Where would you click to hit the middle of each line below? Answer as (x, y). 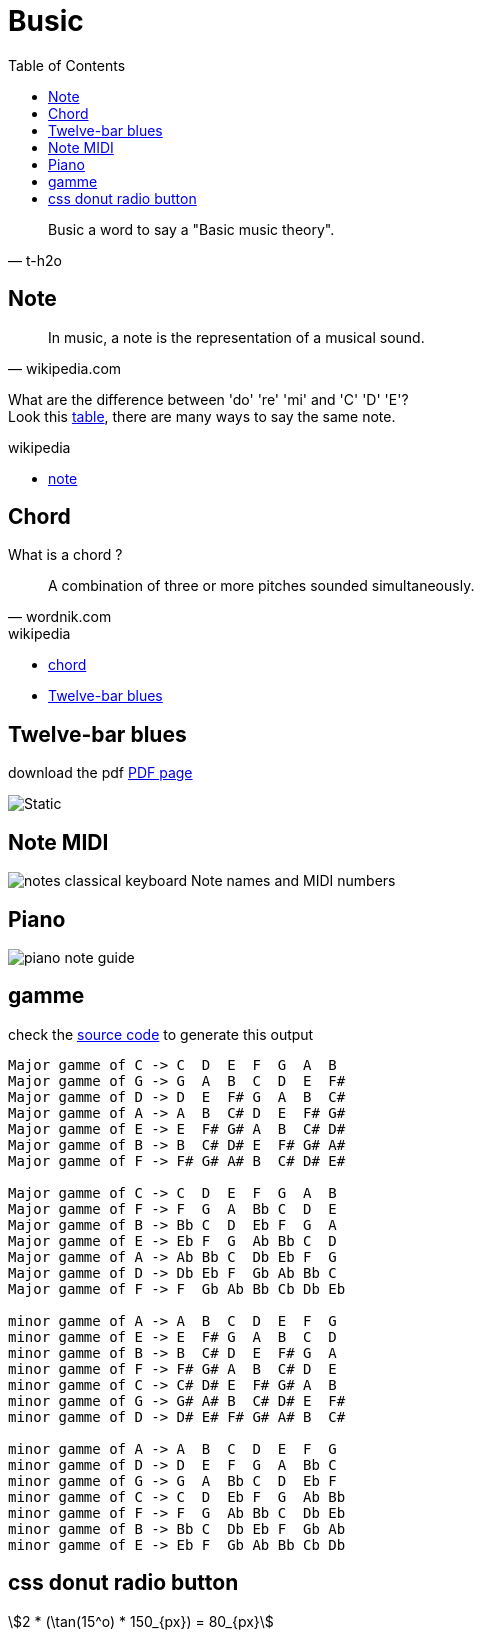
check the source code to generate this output (161, 1034)
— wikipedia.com (65, 368)
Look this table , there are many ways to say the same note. (202, 416)
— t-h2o (35, 260)
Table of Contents (67, 65)
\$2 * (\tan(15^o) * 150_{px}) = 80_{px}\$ (141, 1621)
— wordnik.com (60, 617)
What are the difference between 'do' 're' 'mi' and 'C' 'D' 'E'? (208, 399)
